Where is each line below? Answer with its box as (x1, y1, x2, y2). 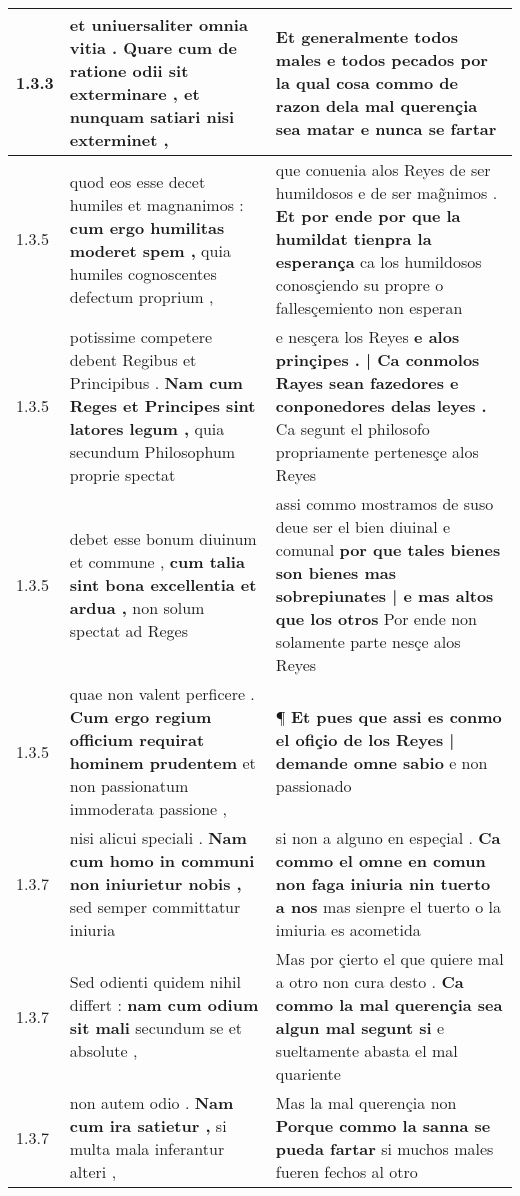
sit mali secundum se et (69, 1016, 243, 1039)
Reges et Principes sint (69, 394, 256, 417)
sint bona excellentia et (69, 572, 257, 596)
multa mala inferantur (69, 1137, 225, 1160)
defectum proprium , (69, 284, 214, 308)
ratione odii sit (69, 59, 189, 82)
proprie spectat (69, 463, 176, 486)
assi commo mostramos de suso (275, 492, 494, 515)
